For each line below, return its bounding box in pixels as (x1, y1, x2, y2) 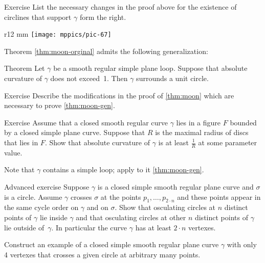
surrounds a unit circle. (136, 73, 209, 84)
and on (86, 202, 108, 213)
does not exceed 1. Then (50, 73, 128, 84)
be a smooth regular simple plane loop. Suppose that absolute (53, 63, 248, 73)
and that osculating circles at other (76, 212, 186, 222)
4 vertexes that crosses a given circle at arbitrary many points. (4, 249, 201, 259)
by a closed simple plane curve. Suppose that (4, 127, 145, 138)
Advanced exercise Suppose (4, 181, 90, 192)
